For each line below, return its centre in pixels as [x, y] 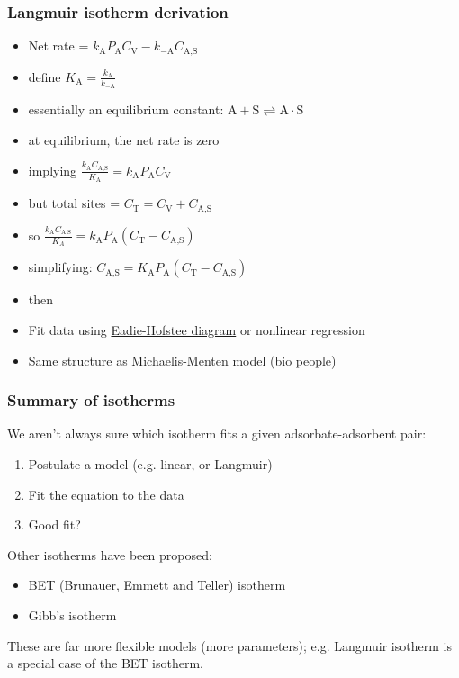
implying [53, 170]
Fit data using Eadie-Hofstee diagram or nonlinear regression [197, 330]
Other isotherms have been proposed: [110, 554]
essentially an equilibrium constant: [126, 108]
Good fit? [54, 524]
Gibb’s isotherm [72, 615]
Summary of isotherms [91, 400]
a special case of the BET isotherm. [106, 663]
